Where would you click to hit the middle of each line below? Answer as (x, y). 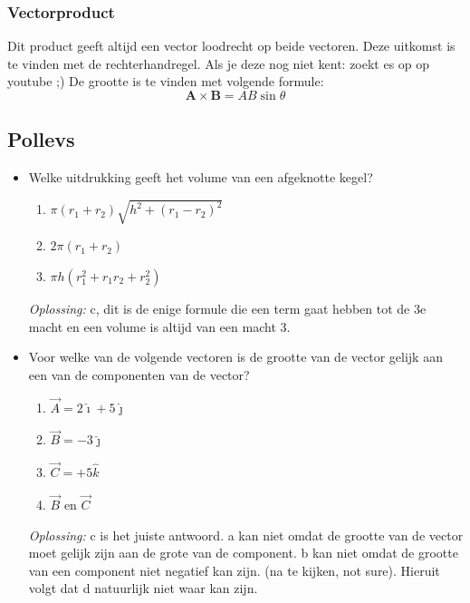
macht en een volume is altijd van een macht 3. (159, 326)
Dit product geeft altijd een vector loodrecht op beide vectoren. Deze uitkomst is (231, 46)
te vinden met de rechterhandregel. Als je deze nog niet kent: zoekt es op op (219, 63)
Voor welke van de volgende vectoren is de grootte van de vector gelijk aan (235, 357)
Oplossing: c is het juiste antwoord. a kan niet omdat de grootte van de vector (246, 535)
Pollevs (41, 139)
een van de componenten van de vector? (139, 374)
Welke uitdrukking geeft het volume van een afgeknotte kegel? (201, 177)
